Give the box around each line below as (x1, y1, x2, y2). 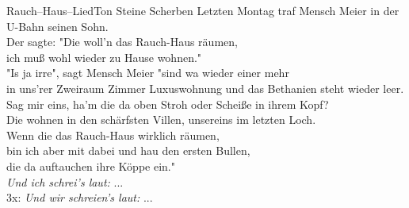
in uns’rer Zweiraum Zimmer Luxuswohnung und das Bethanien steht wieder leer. (6, 79, 404, 96)
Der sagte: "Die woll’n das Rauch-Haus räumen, (6, 33, 238, 50)
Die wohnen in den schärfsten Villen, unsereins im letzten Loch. (6, 111, 316, 128)
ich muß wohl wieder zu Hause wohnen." (6, 48, 202, 65)
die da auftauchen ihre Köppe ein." (6, 157, 175, 174)
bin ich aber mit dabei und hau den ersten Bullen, (6, 142, 250, 159)
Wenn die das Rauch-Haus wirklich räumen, (6, 126, 220, 143)
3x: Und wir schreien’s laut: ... (6, 189, 153, 206)
